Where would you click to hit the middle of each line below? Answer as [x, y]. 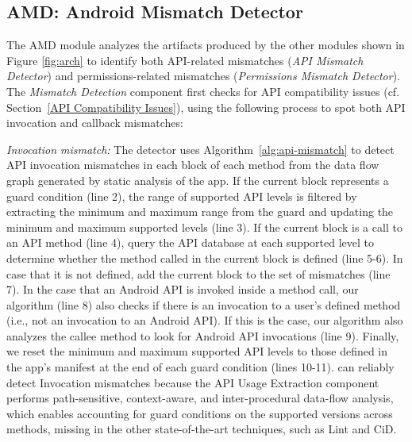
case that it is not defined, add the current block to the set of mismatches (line [198, 273]
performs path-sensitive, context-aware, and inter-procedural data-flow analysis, [200, 398]
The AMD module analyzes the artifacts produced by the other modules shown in [206, 45]
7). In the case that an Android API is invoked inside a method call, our [183, 289]
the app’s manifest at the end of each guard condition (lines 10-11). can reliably [200, 367]
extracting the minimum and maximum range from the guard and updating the [200, 211]
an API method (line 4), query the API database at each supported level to [191, 242]
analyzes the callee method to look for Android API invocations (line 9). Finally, [203, 335]
